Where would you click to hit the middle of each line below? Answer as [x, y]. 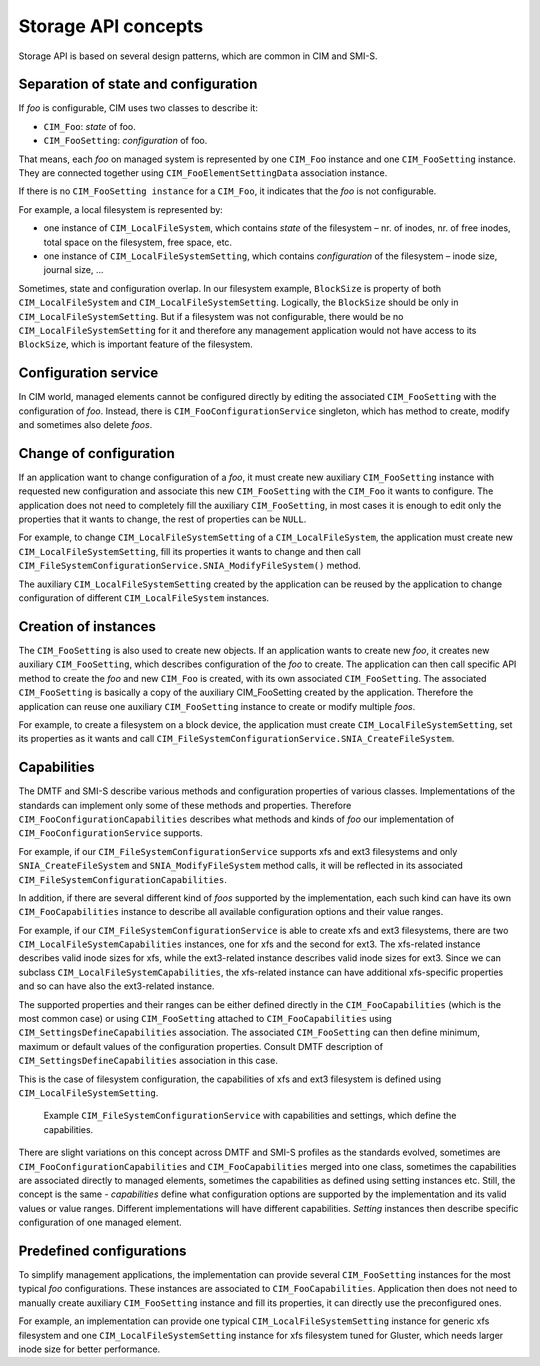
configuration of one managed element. [100, 1222]
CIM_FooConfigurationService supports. [111, 833]
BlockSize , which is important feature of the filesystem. [136, 344]
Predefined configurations [102, 1250]
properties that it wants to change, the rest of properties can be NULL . [162, 519]
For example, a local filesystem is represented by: [121, 209]
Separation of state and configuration [138, 84]
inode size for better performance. [89, 1349]
